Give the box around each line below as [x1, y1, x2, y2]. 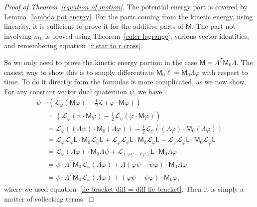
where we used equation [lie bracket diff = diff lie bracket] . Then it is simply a [4, 184, 244, 194]
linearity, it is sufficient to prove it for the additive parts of [4, 21, 184, 31]
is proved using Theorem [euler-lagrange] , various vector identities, [45, 30, 249, 41]
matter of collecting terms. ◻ [4, 194, 94, 204]
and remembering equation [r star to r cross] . [4, 40, 142, 51]
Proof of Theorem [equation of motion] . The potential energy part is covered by [4, 1, 248, 11]
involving [4, 30, 32, 41]
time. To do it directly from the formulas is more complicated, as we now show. [4, 76, 247, 87]
